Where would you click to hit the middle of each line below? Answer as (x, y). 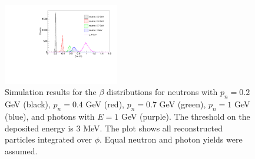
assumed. (21, 150)
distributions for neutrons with (162, 92)
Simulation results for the (51, 92)
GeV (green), (183, 104)
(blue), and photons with (50, 116)
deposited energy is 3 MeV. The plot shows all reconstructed (114, 128)
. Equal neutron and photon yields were (171, 139)
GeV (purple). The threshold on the (186, 116)
